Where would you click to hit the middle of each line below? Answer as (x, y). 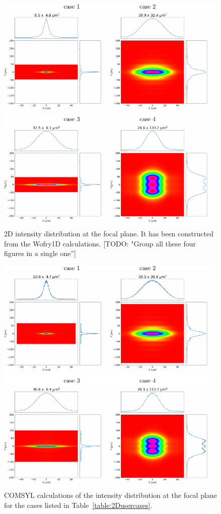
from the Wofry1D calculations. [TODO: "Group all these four (100, 243)
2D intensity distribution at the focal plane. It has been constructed (109, 234)
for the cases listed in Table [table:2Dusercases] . (78, 505)
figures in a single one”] (40, 253)
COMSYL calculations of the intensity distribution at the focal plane (111, 495)
